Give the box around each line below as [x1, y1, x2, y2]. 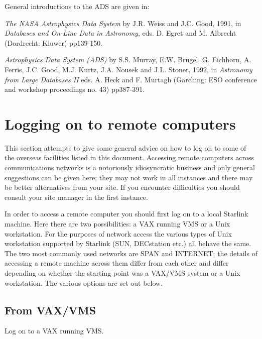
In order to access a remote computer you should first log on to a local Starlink [5, 208, 248, 219]
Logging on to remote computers [5, 113, 236, 134]
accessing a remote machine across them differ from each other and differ [5, 258, 229, 268]
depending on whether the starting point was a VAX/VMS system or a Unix [5, 268, 240, 278]
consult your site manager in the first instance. [5, 191, 148, 202]
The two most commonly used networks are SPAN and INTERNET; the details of [5, 248, 257, 258]
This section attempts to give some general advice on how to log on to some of [5, 142, 246, 153]
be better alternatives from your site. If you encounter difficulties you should [5, 182, 240, 192]
